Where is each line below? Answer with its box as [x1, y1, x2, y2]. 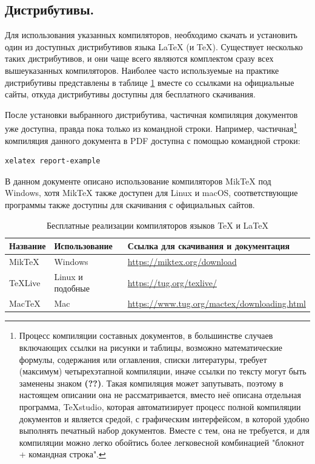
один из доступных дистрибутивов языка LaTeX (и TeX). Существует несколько [5, 40, 303, 53]
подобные [54, 282, 90, 295]
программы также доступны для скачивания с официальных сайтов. [5, 198, 255, 211]
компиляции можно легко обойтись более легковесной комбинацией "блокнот [19, 436, 305, 448]
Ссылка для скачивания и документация [127, 240, 290, 252]
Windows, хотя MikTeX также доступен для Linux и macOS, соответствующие [5, 186, 298, 199]
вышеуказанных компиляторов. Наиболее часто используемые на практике [5, 64, 279, 76]
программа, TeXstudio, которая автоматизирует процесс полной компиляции [19, 400, 301, 413]
